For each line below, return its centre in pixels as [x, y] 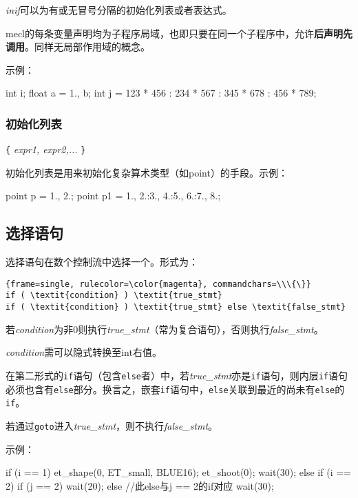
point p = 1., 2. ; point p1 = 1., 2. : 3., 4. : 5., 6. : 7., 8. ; [113, 196]
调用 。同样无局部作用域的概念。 [78, 47]
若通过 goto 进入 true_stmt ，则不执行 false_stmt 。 [112, 425]
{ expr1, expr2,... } [46, 149]
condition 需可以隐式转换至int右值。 [84, 352]
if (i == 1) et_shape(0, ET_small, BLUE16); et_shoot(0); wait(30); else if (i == [178, 472]
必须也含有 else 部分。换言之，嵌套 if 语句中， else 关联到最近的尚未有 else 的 [175, 389]
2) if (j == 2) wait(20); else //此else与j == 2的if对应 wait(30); [140, 485]
